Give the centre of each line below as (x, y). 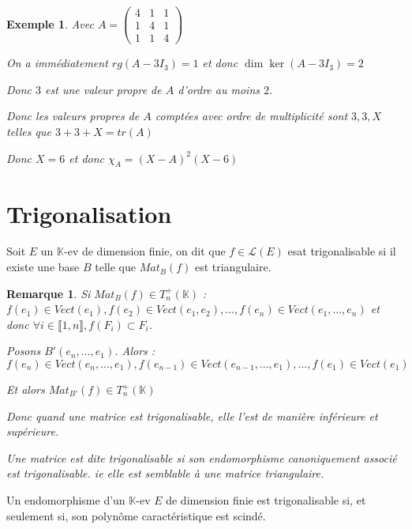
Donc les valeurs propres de (73, 116)
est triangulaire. (233, 267)
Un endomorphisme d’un (66, 499)
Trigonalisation (89, 213)
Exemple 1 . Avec (50, 23)
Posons (24, 351)
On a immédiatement (57, 63)
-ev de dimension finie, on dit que (145, 251)
